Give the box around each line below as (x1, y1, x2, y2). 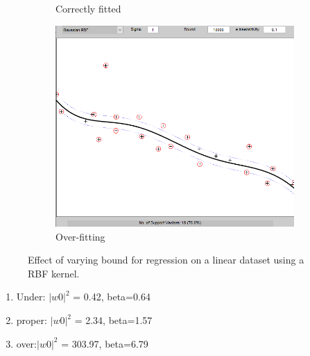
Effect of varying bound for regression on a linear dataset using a (28, 252, 304, 267)
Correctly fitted (55, 1, 121, 15)
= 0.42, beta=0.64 (73, 289, 150, 304)
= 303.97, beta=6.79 (61, 336, 148, 350)
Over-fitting (55, 229, 105, 243)
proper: (16, 313, 47, 327)
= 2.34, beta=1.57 (74, 313, 153, 327)
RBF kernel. (28, 266, 80, 280)
